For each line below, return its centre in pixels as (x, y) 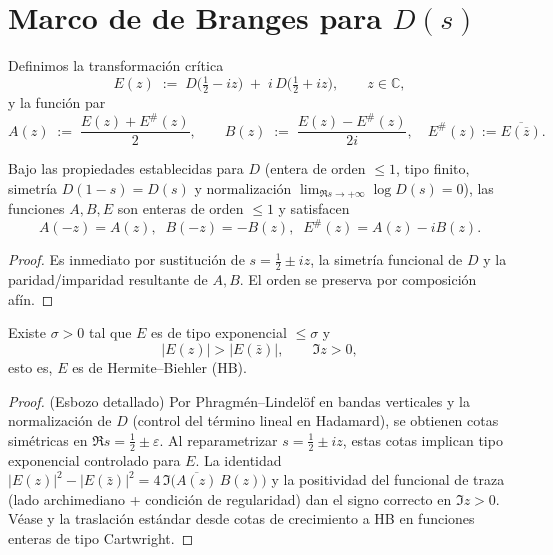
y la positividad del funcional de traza (388, 479)
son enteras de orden (180, 208)
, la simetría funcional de (386, 259)
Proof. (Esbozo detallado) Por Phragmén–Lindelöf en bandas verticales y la (239, 400)
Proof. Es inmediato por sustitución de (126, 259)
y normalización (243, 187)
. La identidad (238, 459)
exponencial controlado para (94, 459)
